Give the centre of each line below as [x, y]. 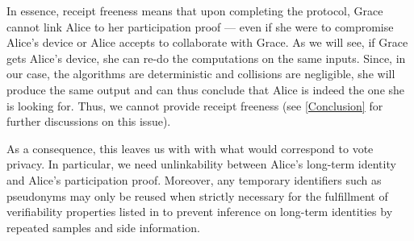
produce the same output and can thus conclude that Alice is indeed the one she [206, 89]
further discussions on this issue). [89, 121]
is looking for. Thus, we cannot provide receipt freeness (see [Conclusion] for [195, 105]
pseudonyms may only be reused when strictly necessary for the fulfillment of [197, 195]
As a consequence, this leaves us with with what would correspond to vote [190, 148]
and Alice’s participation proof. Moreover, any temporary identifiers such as [194, 179]
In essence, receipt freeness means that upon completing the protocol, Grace [195, 10]
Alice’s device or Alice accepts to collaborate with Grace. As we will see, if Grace [207, 42]
